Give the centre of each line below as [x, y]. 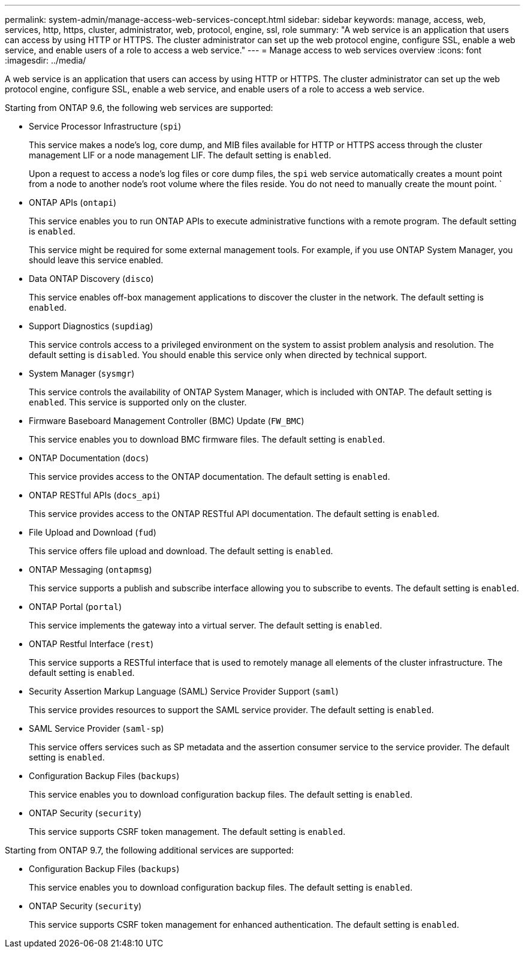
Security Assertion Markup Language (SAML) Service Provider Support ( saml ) [184, 691]
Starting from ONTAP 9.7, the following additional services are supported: [150, 850]
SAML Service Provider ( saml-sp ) [96, 728]
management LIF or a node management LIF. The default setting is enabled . [180, 155]
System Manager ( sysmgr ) [82, 373]
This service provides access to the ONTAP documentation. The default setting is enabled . [209, 476]
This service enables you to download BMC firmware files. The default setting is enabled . [207, 439]
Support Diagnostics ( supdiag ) [91, 326]
